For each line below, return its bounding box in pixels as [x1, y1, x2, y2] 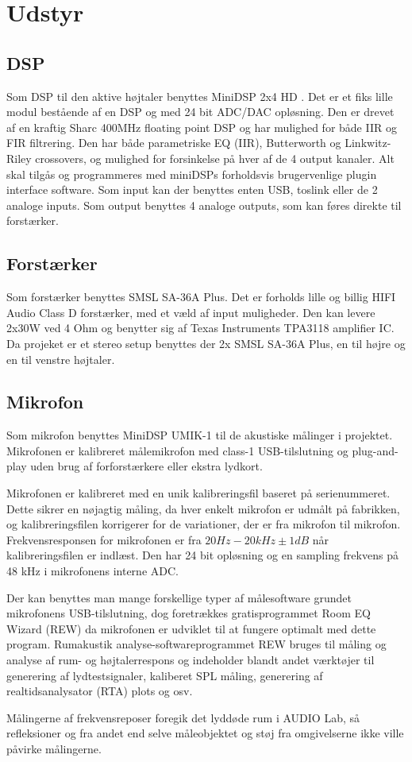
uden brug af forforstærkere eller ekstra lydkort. [30, 458, 263, 474]
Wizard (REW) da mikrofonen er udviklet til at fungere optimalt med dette [6, 620, 376, 636]
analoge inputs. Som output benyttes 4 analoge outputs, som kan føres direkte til [6, 196, 402, 213]
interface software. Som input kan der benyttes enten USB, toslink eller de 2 [6, 181, 378, 198]
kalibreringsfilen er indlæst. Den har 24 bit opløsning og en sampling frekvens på [6, 547, 399, 563]
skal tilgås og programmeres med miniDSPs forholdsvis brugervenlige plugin [6, 165, 377, 182]
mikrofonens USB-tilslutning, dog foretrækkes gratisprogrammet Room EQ [6, 605, 371, 621]
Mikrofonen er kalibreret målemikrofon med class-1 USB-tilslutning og [6, 442, 348, 458]
